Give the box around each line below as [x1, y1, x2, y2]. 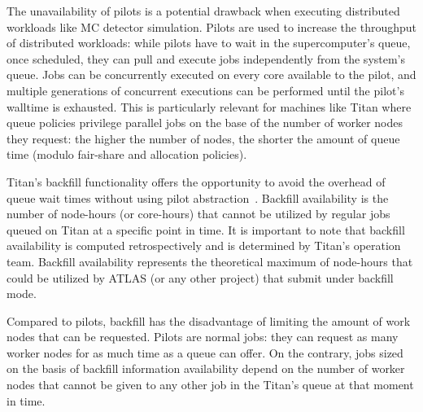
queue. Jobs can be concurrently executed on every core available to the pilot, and [7, 66, 416, 83]
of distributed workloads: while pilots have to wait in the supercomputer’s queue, [7, 34, 411, 51]
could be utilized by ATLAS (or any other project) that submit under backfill [7, 269, 394, 286]
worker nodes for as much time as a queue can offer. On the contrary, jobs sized [7, 344, 403, 361]
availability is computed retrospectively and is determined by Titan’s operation [7, 237, 401, 254]
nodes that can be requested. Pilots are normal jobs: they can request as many [7, 328, 399, 345]
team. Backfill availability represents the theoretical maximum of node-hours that [7, 252, 413, 270]
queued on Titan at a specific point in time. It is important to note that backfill [7, 221, 405, 238]
